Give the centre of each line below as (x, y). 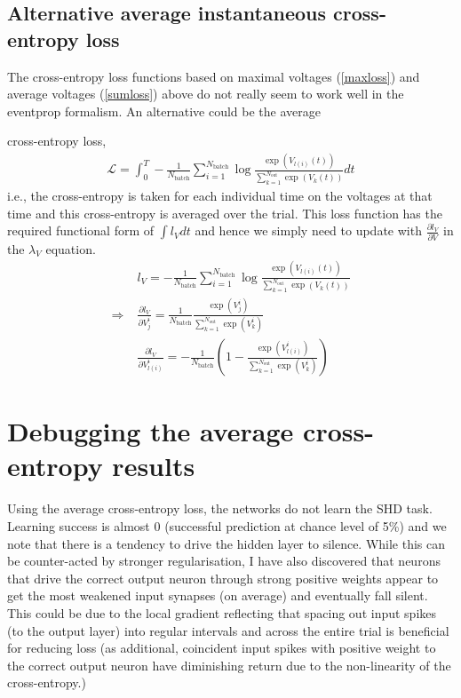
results (154, 466)
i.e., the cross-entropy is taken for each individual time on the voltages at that (220, 196)
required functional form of (81, 230)
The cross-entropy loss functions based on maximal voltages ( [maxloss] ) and (214, 76)
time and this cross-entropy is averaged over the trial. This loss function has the (225, 213)
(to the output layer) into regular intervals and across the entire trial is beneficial (228, 630)
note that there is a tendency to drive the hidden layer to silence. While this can (227, 543)
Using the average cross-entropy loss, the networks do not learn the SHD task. (220, 508)
